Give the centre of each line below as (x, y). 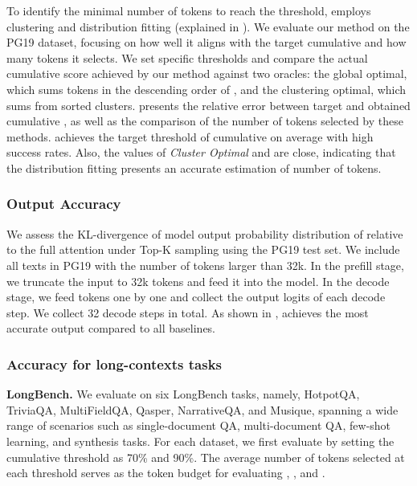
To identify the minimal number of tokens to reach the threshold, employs (189, 10)
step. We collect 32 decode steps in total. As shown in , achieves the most (188, 312)
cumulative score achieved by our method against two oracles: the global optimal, (207, 74)
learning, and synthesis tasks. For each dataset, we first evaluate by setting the (200, 441)
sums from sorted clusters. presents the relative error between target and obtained (208, 105)
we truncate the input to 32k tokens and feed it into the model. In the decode (198, 281)
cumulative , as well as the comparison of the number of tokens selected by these (205, 121)
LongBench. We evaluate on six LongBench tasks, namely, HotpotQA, (183, 394)
